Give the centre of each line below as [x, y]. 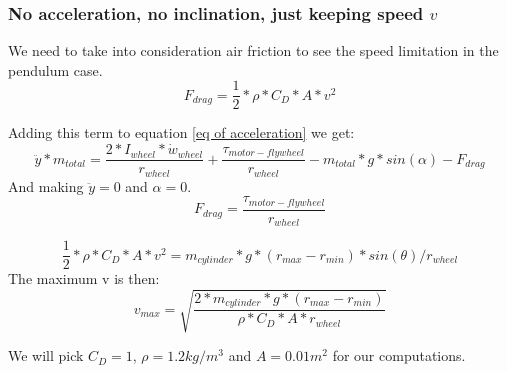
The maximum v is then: [84, 278]
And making [46, 185]
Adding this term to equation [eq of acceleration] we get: [181, 132]
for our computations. [399, 355]
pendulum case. [55, 69]
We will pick [46, 355]
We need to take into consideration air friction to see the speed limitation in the [253, 50]
